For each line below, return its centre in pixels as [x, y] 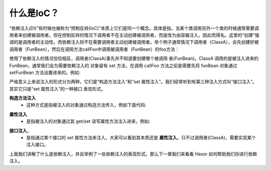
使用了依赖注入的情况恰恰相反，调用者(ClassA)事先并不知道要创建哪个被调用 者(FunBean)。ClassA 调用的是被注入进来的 [134, 58]
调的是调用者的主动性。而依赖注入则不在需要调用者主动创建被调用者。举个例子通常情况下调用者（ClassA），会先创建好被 [134, 42]
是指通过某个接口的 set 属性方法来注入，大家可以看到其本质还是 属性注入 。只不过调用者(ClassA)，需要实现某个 [141, 138]
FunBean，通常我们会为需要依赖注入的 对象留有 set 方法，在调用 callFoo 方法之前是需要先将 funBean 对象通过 [123, 65]
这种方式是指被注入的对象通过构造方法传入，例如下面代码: [86, 105]
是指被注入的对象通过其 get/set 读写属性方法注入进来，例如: [88, 121]
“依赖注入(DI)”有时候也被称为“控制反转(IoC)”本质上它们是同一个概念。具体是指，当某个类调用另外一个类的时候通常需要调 [134, 28]
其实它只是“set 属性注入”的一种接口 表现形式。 [57, 89]
